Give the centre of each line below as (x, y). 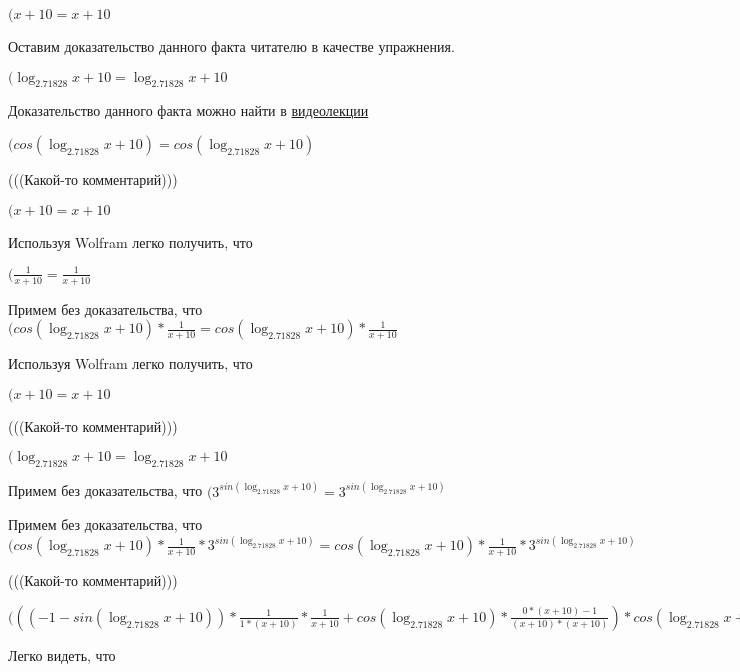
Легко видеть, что (62, 654)
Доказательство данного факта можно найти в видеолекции (188, 110)
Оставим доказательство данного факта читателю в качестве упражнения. (231, 46)
